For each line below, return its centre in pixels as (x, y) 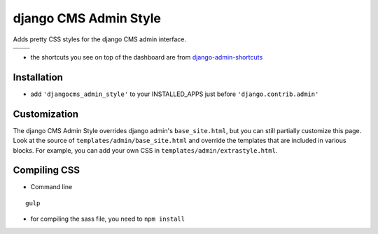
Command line (51, 187)
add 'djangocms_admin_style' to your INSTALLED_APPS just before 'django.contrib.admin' (175, 94)
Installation (38, 77)
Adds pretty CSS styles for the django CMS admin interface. (100, 39)
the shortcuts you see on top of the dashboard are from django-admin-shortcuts (147, 57)
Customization (46, 114)
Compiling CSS (47, 171)
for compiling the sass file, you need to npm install (108, 219)
